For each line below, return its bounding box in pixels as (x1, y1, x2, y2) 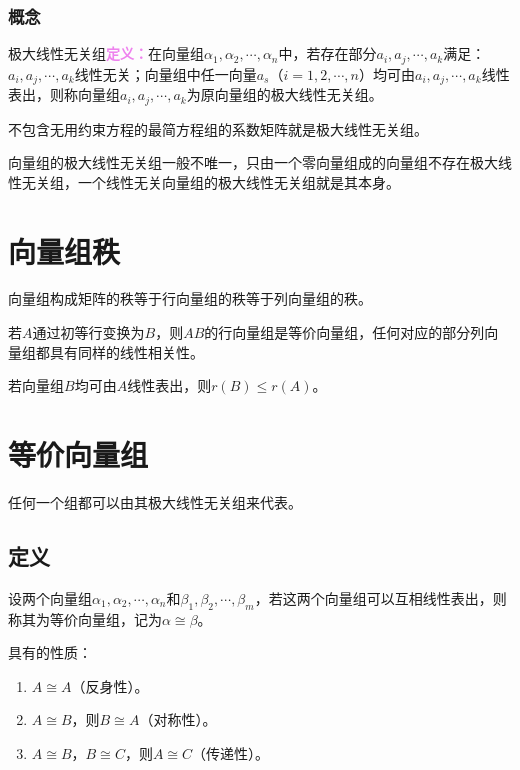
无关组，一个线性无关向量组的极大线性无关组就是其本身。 (21, 171, 400, 192)
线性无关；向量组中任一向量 (74, 63, 257, 84)
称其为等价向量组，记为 (8, 608, 162, 629)
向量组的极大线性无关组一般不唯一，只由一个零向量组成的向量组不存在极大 (8, 152, 498, 173)
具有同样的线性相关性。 (49, 341, 204, 362)
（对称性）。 (139, 709, 217, 730)
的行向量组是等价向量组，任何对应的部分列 (204, 322, 485, 343)
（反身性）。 (71, 675, 149, 696)
